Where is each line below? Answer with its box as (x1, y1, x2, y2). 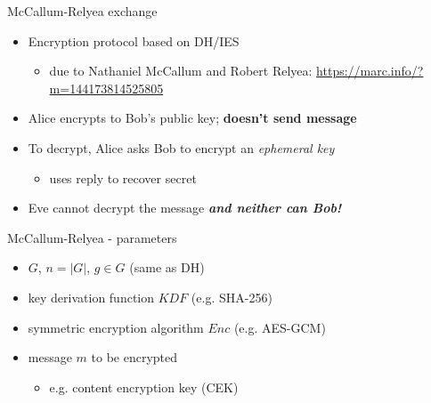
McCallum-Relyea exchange (7, 2, 158, 20)
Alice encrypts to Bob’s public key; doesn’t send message (28, 109, 357, 127)
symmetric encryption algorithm (28, 318, 204, 336)
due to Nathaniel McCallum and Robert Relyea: (49, 61, 313, 80)
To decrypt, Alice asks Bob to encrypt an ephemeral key (28, 138, 335, 157)
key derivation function (28, 287, 155, 306)
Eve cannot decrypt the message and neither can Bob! (28, 198, 342, 217)
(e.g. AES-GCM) (233, 318, 326, 336)
